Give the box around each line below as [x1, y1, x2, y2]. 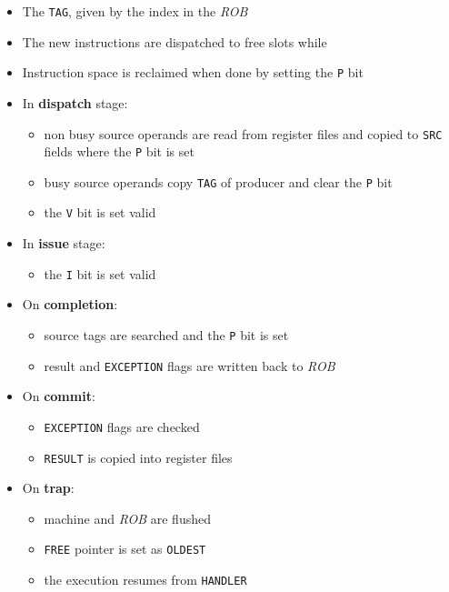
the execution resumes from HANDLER [44, 570, 247, 589]
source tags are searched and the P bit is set [44, 325, 289, 344]
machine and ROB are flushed [44, 508, 211, 527]
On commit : [22, 386, 95, 406]
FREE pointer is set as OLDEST [44, 539, 206, 558]
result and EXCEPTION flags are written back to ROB [44, 356, 335, 375]
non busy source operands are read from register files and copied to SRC [44, 124, 443, 143]
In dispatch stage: [22, 93, 128, 112]
